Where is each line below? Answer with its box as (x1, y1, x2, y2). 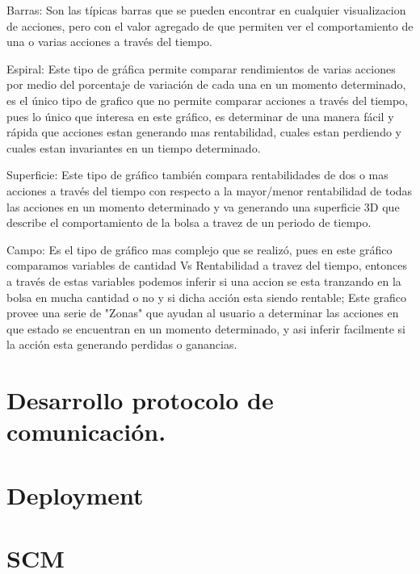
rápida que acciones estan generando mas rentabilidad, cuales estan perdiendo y (6, 124, 401, 140)
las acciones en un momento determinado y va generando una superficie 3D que (6, 198, 400, 215)
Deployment (6, 478, 144, 511)
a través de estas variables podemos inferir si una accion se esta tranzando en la (6, 272, 401, 289)
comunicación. (6, 415, 166, 448)
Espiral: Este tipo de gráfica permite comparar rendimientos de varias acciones (6, 60, 396, 77)
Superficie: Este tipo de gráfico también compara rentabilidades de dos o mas (6, 166, 388, 183)
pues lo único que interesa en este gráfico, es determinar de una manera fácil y (6, 107, 394, 124)
